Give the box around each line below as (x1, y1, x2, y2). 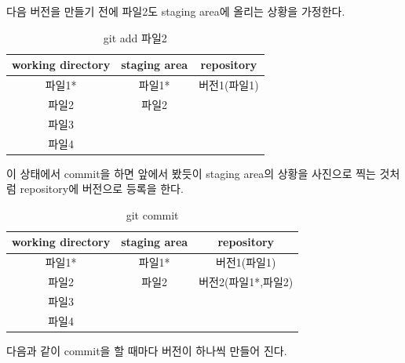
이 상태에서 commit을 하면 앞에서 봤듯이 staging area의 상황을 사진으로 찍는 (6, 165, 376, 181)
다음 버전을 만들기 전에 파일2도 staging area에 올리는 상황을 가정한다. (6, 3, 345, 19)
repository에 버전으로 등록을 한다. (20, 180, 184, 197)
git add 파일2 (103, 29, 167, 45)
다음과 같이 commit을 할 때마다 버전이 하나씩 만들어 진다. (6, 342, 287, 358)
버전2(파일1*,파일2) (199, 274, 294, 290)
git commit (126, 206, 179, 223)
